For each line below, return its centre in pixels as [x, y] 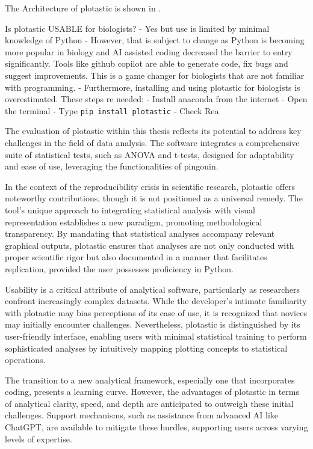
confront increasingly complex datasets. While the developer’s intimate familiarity [156, 301]
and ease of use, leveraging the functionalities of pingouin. [112, 166]
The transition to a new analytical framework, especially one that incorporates [150, 380]
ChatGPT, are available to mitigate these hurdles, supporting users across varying [156, 427]
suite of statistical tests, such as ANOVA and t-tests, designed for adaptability [150, 154]
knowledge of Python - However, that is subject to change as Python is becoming [155, 40]
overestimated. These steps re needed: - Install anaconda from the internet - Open [156, 99]
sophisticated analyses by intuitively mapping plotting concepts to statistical [146, 348]
